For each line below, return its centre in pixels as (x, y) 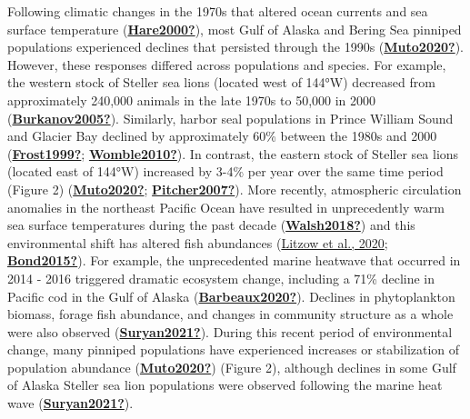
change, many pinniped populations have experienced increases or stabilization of (234, 349)
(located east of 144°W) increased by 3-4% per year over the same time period (225, 171)
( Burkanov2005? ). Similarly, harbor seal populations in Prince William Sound (230, 118)
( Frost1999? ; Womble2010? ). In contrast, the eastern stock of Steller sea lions (233, 153)
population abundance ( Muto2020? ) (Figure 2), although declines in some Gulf (232, 367)
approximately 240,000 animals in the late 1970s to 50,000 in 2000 (192, 100)
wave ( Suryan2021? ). (70, 403)
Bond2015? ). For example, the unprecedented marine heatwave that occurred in (234, 260)
